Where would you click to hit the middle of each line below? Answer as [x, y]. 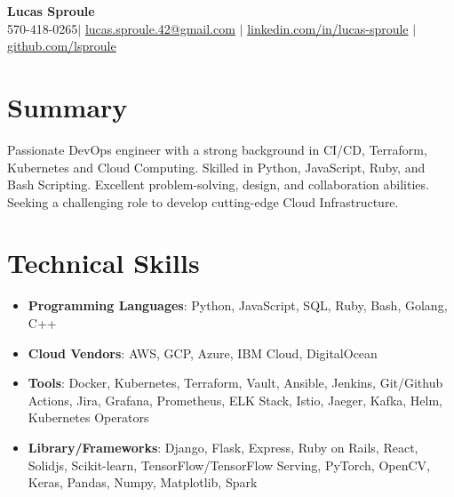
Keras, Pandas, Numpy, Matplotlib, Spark [143, 482]
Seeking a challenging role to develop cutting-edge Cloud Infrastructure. [203, 201]
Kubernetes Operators [88, 417]
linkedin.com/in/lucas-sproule [328, 28]
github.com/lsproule [62, 46]
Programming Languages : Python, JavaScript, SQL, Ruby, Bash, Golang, [238, 305]
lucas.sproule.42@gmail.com [160, 28]
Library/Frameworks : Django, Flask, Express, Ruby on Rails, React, [223, 447]
